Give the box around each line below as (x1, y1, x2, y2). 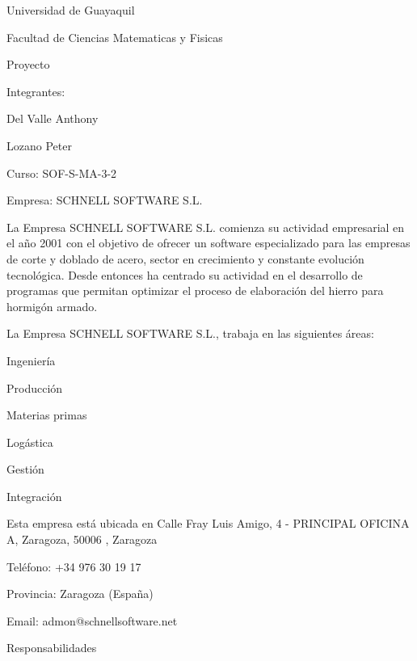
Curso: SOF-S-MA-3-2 (6, 164, 117, 181)
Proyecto (6, 56, 50, 73)
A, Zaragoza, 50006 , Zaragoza (6, 531, 158, 548)
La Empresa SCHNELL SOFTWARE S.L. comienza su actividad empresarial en (6, 218, 405, 235)
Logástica (6, 433, 53, 450)
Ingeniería (6, 352, 56, 368)
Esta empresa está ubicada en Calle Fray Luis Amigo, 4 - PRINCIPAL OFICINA (6, 515, 410, 532)
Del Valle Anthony (6, 110, 99, 127)
